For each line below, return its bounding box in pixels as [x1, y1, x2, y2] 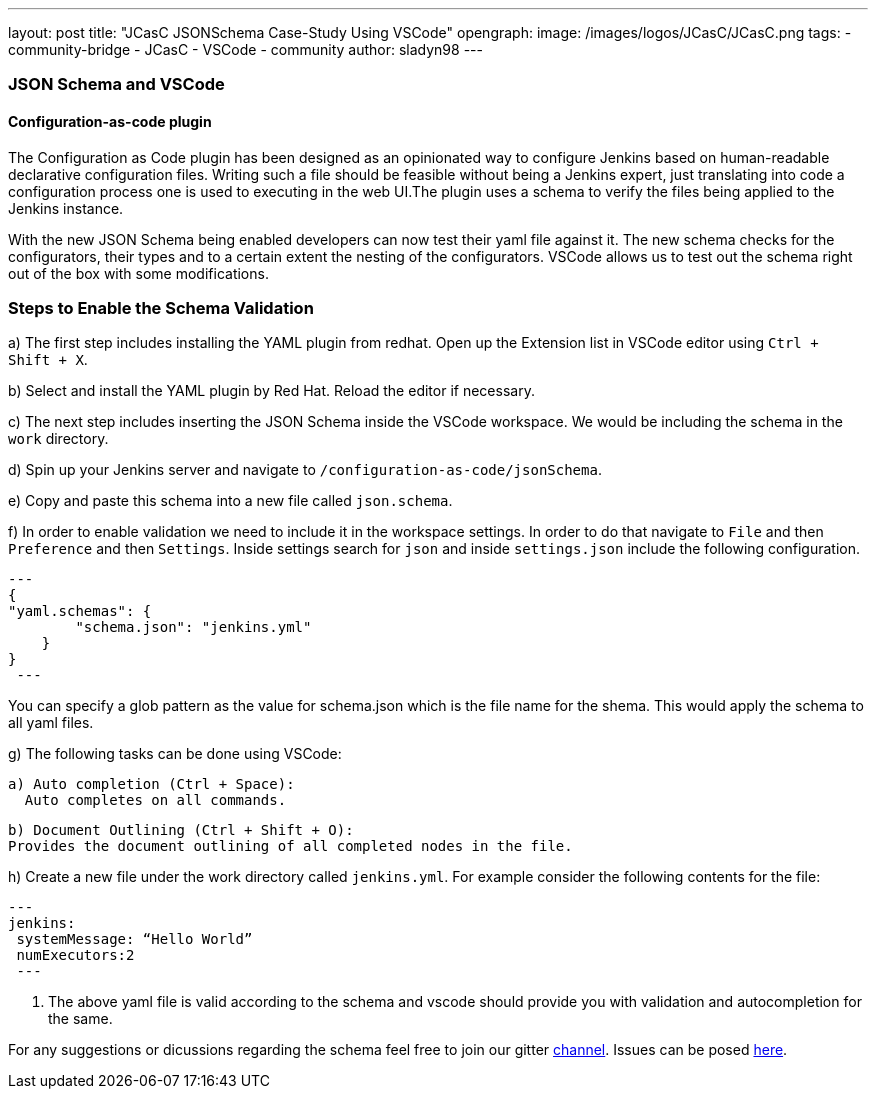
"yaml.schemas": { [8, 603, 152, 620]
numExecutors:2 [16, 947, 135, 964]
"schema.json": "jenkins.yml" [75, 619, 312, 636]
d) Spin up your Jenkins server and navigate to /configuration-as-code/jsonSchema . [8, 461, 602, 479]
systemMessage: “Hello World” [16, 931, 253, 948]
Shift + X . [8, 351, 88, 369]
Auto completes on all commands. [24, 792, 287, 809]
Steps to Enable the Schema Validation [8, 297, 314, 318]
